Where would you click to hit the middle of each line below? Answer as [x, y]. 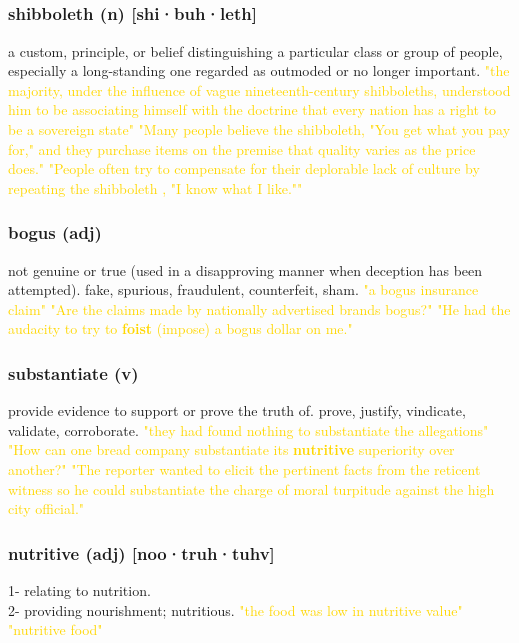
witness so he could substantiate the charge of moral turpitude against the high [251, 488]
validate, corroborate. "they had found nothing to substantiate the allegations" [248, 429]
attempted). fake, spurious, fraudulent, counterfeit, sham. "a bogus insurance [243, 289]
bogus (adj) [55, 232]
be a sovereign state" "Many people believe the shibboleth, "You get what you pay [259, 129]
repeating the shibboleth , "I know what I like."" [155, 187]
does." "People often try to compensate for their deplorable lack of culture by [244, 168]
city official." [46, 508]
